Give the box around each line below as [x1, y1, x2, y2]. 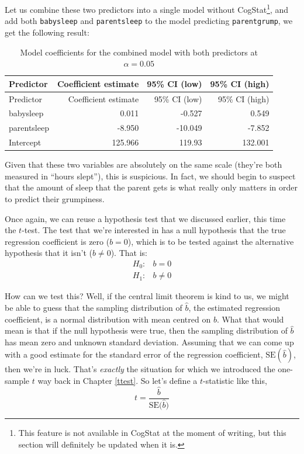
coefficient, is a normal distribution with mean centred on [5, 313, 211, 325]
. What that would [216, 313, 284, 325]
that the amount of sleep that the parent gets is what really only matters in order [5, 181, 298, 193]
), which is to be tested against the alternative [127, 235, 294, 247]
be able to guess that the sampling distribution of [5, 301, 182, 314]
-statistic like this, [202, 374, 267, 386]
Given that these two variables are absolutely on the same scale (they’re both [5, 158, 282, 171]
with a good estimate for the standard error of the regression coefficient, [5, 348, 263, 361]
